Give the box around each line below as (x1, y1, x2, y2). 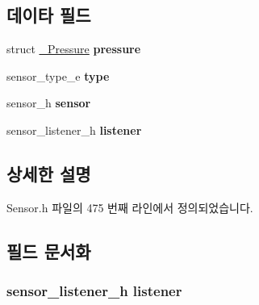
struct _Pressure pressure (6, 40, 141, 57)
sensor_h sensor (6, 94, 91, 111)
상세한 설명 (6, 161, 91, 186)
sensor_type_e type (6, 67, 110, 84)
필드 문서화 (6, 238, 91, 263)
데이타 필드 (6, 2, 91, 27)
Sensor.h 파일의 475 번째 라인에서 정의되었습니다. (6, 198, 253, 215)
